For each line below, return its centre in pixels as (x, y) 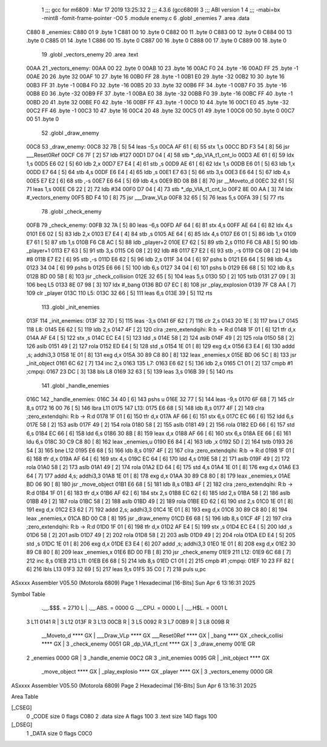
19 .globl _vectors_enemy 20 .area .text (90, 54)
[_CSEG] (22, 708)
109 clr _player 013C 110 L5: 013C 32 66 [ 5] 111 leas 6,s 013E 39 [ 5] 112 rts (119, 293)
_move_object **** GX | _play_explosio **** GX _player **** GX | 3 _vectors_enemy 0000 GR (157, 672)
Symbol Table (28, 594)
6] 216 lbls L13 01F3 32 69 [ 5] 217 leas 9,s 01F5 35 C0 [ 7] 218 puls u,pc (116, 569)
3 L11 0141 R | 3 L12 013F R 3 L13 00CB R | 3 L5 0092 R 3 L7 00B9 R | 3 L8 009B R (128, 621)
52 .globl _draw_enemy (70, 133)
